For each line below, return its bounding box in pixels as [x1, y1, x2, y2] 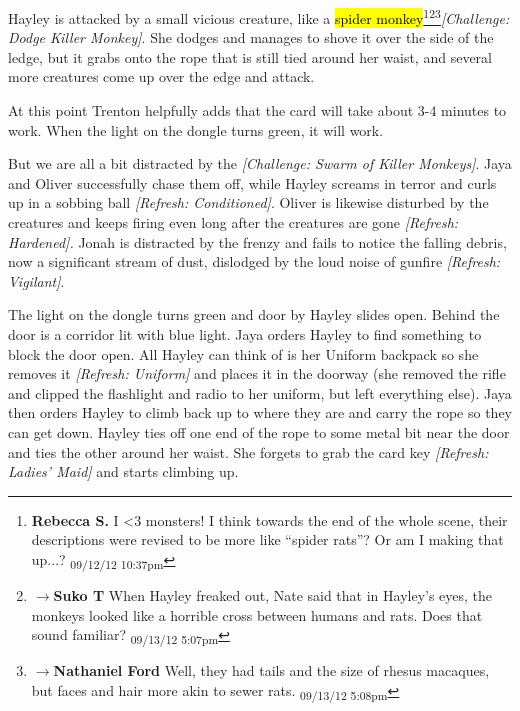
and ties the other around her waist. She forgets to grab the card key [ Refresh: [8, 441, 489, 462]
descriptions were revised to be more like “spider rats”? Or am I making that [31, 529, 504, 550]
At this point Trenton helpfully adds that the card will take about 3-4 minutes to [8, 100, 507, 121]
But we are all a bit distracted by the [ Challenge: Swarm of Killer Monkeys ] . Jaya [8, 153, 512, 174]
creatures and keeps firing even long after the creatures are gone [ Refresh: [8, 212, 459, 232]
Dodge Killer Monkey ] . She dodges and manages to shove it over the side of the [8, 27, 494, 48]
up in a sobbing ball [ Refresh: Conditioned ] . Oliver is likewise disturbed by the [8, 192, 489, 213]
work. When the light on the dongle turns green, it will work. [8, 119, 384, 140]
